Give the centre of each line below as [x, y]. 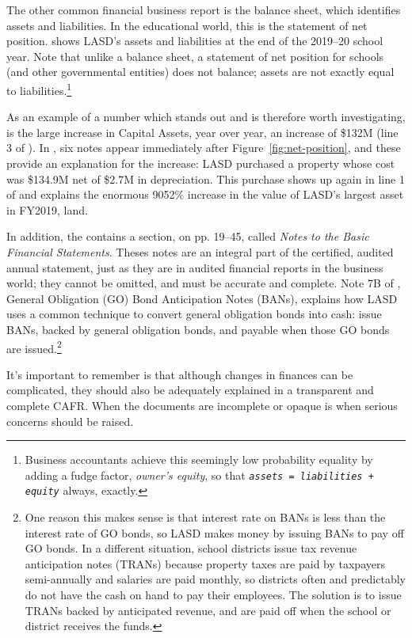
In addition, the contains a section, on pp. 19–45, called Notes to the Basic [188, 236]
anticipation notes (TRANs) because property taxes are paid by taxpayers [205, 563]
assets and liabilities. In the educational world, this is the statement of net [187, 25]
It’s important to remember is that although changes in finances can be [180, 374]
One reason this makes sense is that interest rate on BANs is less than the [205, 517]
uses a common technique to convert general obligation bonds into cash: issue [194, 314]
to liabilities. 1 [39, 89]
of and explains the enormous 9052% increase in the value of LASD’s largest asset [205, 194]
